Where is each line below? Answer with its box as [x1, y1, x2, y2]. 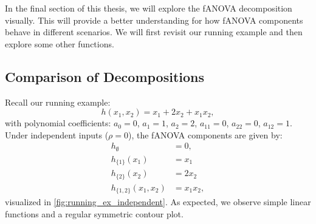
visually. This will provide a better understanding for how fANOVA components [5, 13, 303, 26]
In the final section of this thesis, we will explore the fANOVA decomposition [5, 2, 292, 14]
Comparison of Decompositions [5, 67, 205, 86]
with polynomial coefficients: [5, 117, 111, 129]
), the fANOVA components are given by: [128, 128, 283, 141]
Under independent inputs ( [5, 128, 109, 141]
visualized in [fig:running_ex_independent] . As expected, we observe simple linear [5, 195, 311, 208]
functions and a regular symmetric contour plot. [5, 207, 184, 220]
